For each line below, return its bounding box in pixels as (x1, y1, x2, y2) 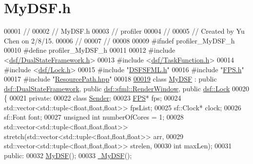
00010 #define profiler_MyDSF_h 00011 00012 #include (4, 45, 175, 55)
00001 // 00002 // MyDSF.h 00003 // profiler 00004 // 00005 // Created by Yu (4, 26, 245, 36)
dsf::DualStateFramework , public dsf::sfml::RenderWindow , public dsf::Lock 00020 (4, 83, 250, 93)
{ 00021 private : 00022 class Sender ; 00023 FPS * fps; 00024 (4, 93, 181, 103)
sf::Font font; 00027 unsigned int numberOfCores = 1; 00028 (4, 112, 184, 122)
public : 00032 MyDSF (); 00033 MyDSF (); (4, 150, 132, 160)
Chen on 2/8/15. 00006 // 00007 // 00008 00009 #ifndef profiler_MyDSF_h (4, 35, 235, 45)
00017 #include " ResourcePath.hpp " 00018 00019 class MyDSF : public (4, 74, 217, 84)
